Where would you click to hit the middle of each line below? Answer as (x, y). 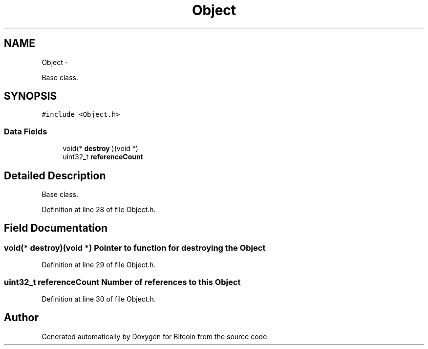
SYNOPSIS (31, 96)
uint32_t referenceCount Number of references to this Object (122, 282)
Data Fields (26, 131)
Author (21, 318)
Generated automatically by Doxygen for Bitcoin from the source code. (155, 336)
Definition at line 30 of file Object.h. (99, 299)
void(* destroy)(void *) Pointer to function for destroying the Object (135, 248)
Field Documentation (56, 228)
